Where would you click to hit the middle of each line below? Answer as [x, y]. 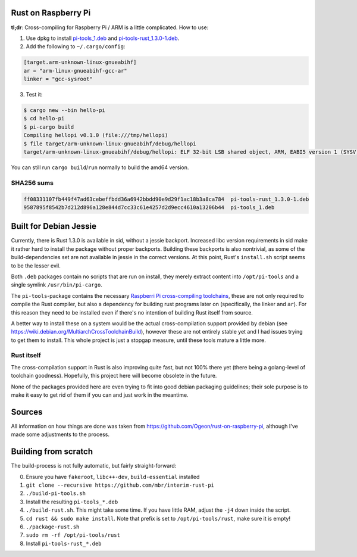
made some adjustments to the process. [60, 434]
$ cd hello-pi [44, 119]
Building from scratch [52, 452]
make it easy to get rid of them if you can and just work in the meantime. [100, 395]
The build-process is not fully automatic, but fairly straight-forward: [94, 466]
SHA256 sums [32, 183]
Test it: [34, 95]
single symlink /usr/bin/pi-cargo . [57, 285]
